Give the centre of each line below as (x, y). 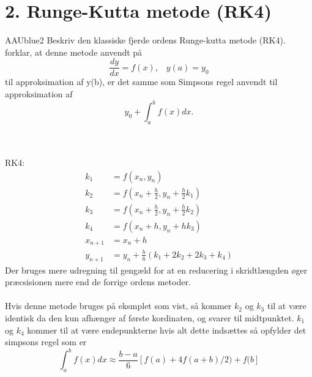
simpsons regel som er (46, 342)
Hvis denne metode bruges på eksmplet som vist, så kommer (118, 306)
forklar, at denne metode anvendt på (74, 52)
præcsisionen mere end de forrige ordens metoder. (98, 282)
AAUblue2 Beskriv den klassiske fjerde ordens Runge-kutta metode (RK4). (145, 40)
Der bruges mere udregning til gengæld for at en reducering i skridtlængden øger (156, 270)
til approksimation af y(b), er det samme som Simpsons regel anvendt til (141, 82)
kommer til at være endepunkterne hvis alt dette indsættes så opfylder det (167, 330)
